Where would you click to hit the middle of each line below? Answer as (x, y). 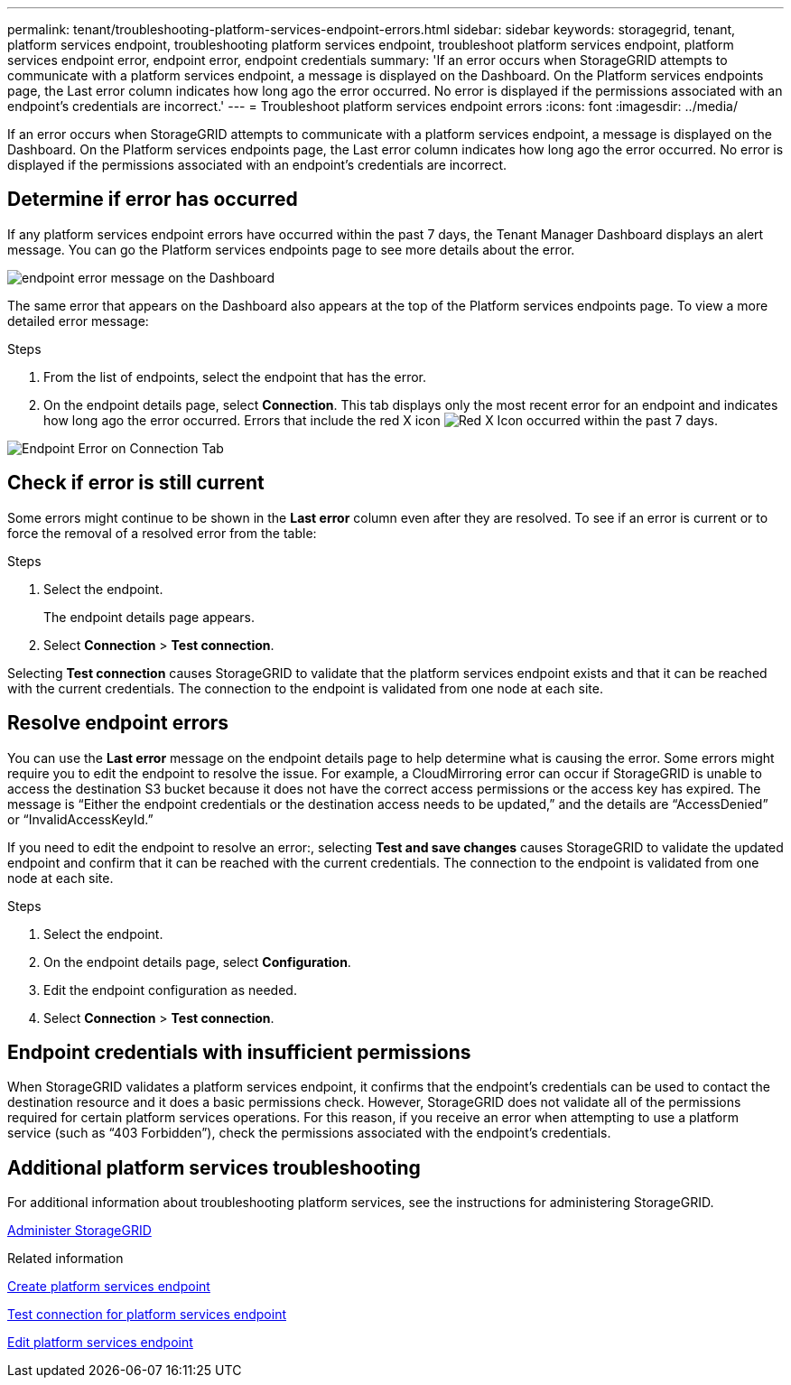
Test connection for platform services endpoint (147, 1315)
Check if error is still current (136, 483)
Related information (65, 1259)
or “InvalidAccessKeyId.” (80, 819)
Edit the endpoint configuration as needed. (170, 990)
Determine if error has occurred (153, 200)
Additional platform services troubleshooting (214, 1167)
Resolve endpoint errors (118, 723)
